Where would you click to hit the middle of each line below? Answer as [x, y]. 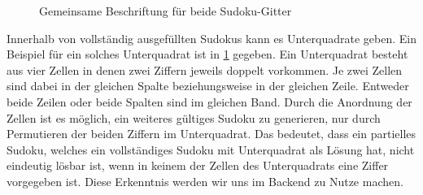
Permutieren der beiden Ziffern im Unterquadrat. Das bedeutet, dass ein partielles [211, 134]
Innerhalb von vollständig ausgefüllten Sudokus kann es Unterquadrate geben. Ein [211, 38]
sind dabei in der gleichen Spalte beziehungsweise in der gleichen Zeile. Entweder [208, 86]
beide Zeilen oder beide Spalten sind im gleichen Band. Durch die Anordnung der [209, 101]
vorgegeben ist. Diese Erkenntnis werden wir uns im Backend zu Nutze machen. [205, 181]
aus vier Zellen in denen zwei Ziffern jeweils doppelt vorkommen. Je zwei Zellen [205, 69]
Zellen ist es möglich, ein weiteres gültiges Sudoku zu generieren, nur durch [194, 117]
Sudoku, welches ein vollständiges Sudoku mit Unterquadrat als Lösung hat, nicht [211, 149]
